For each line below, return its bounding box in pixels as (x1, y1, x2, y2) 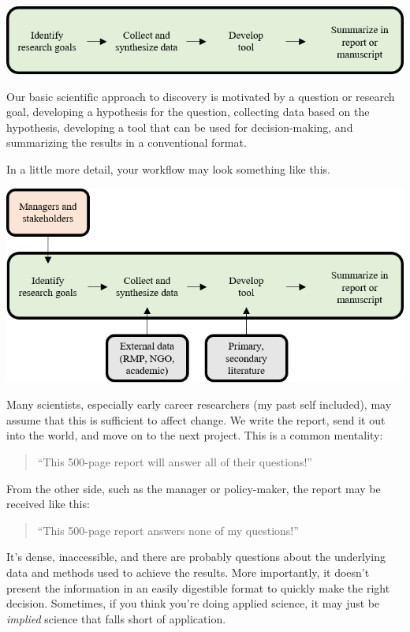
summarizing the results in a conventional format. (6, 134, 247, 151)
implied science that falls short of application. (6, 610, 226, 626)
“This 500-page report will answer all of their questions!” (37, 454, 312, 469)
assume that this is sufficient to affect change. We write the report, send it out (6, 411, 386, 428)
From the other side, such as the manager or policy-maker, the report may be (6, 480, 381, 496)
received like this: (6, 496, 90, 512)
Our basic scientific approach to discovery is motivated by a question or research (6, 88, 395, 104)
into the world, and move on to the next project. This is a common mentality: (6, 427, 383, 443)
